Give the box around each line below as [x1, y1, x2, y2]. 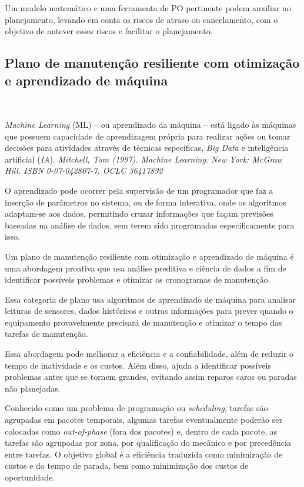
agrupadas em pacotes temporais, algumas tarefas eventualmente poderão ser [5, 413, 282, 426]
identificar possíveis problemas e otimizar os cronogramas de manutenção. [5, 273, 270, 286]
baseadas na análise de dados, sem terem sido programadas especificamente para [5, 218, 295, 231]
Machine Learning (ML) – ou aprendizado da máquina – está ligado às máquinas [5, 118, 296, 130]
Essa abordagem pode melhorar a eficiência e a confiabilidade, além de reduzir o [5, 347, 293, 360]
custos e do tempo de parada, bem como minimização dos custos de [5, 459, 249, 472]
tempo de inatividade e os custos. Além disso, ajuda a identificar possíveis [5, 359, 271, 371]
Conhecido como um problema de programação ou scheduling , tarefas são [5, 402, 268, 414]
